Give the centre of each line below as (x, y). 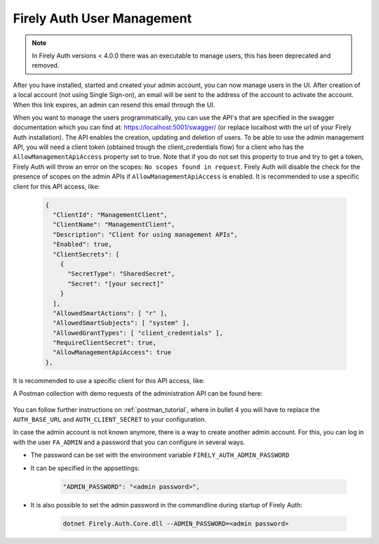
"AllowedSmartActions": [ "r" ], (110, 313)
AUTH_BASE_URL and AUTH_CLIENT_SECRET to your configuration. (109, 420)
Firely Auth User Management (102, 18)
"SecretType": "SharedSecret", (121, 274)
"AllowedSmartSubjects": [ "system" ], (121, 323)
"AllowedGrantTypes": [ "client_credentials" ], (138, 333)
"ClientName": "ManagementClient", (114, 225)
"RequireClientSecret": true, (105, 343)
